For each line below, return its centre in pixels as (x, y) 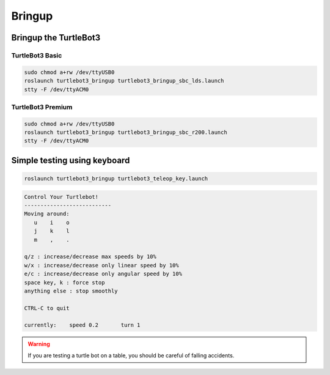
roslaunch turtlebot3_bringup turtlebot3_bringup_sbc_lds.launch (124, 81)
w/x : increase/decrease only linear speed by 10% (102, 265)
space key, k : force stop (64, 282)
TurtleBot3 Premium (42, 107)
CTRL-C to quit (47, 308)
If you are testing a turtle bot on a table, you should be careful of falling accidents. (131, 355)
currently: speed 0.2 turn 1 (82, 325)
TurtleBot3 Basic (37, 55)
